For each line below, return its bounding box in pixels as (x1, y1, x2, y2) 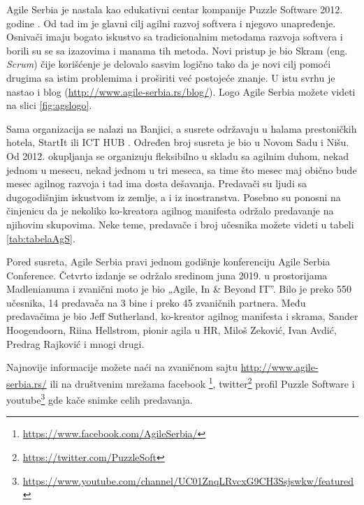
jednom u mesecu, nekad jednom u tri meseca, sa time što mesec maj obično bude (6, 162, 357, 177)
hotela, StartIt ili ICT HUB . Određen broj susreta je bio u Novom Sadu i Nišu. (6, 135, 349, 149)
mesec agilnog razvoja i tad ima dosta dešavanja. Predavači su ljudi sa (6, 176, 307, 191)
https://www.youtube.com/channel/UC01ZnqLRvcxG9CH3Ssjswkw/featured (22, 473, 354, 488)
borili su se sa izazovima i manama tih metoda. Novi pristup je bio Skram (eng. (6, 43, 348, 57)
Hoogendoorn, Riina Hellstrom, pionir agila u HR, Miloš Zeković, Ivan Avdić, (6, 323, 337, 337)
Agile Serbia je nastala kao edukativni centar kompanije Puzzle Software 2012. (6, 2, 343, 16)
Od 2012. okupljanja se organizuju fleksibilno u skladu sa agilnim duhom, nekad (6, 148, 349, 163)
